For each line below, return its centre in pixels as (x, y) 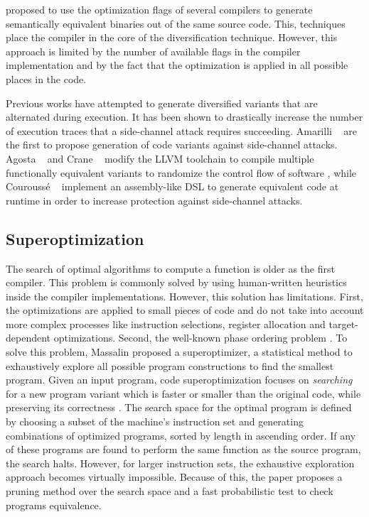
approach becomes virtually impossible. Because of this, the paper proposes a (174, 477)
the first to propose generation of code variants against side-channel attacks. (172, 145)
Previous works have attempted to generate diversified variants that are (162, 103)
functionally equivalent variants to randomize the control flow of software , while (181, 172)
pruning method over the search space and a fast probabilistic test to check (170, 491)
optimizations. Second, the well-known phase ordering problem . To (200, 338)
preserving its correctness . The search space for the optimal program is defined (179, 407)
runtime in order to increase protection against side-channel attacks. (154, 200)
